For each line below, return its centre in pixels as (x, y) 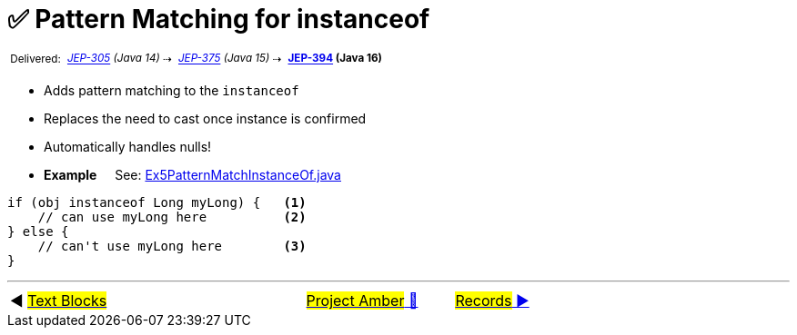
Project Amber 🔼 (362, 301)
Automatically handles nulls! (128, 147)
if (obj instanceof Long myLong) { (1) (157, 203)
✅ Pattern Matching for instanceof (219, 19)
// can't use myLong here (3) (172, 246)
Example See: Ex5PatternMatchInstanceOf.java (192, 175)
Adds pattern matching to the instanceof (172, 91)
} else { (38, 232)
